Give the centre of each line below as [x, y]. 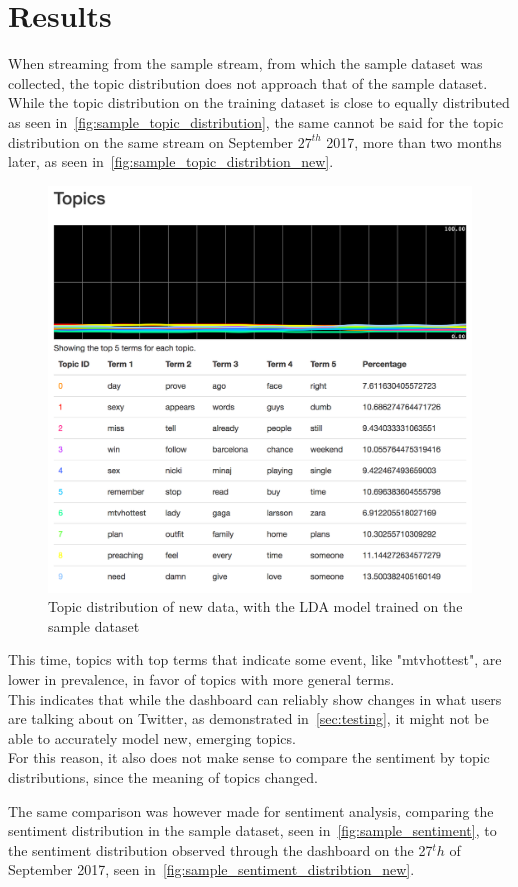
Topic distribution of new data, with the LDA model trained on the [255, 606]
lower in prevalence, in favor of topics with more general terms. [201, 679]
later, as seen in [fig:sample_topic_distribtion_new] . [171, 161]
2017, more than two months [414, 141]
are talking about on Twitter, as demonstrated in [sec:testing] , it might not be [248, 718]
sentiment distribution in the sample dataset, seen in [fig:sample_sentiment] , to [252, 830]
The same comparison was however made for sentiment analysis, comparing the [251, 810]
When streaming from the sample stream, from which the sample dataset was [245, 63]
